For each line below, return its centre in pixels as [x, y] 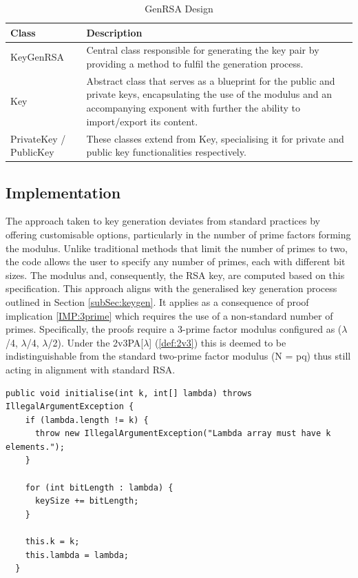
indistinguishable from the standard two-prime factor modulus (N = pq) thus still [178, 356]
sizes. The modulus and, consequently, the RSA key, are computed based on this [175, 275]
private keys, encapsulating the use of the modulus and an [209, 94]
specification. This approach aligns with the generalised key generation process [171, 288]
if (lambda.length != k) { [87, 420]
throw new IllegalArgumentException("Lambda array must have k [183, 434]
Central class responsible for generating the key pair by [203, 50]
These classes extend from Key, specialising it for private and [215, 138]
